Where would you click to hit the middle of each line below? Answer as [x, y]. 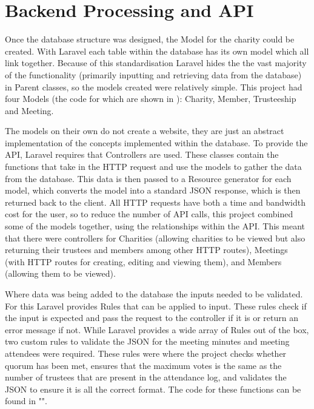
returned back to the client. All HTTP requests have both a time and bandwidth [155, 202]
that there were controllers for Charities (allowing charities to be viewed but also [155, 238]
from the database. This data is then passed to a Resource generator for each [148, 178]
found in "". [26, 401]
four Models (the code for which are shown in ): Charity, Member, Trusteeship [151, 99]
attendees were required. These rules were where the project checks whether [146, 353]
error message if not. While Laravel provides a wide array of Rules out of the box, [157, 329]
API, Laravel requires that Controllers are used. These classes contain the [142, 154]
